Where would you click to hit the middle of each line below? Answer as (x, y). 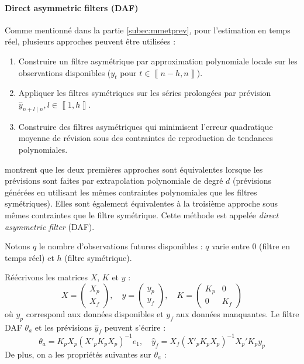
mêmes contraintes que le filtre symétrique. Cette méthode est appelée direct (142, 214)
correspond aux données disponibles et (95, 313)
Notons (18, 246)
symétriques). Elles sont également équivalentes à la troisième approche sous (141, 203)
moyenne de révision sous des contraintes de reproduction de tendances (146, 138)
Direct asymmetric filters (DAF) (72, 7)
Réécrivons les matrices (46, 277)
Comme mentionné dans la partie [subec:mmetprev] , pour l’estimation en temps (148, 30)
